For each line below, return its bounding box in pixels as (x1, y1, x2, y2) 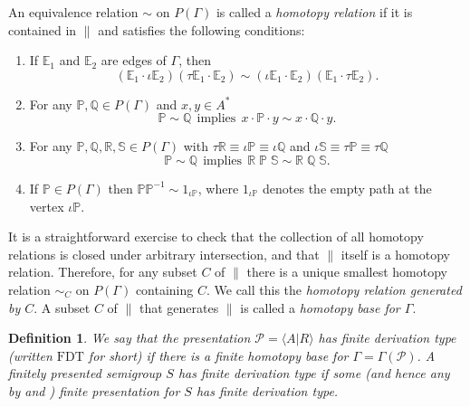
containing (135, 279, 194, 298)
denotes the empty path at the (263, 178, 432, 197)
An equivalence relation (8, 3, 139, 21)
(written (8, 345, 53, 364)
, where (197, 178, 239, 197)
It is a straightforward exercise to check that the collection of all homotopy (8, 227, 424, 246)
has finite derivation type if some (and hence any (177, 364, 450, 383)
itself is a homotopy (341, 244, 450, 263)
